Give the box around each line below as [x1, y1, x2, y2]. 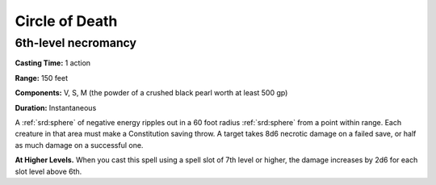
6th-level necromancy [15, 36, 137, 50]
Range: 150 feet [15, 73, 69, 82]
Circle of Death [15, 12, 118, 30]
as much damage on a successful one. [15, 140, 144, 149]
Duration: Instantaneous [15, 103, 97, 112]
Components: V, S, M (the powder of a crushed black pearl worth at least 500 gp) [15, 88, 288, 98]
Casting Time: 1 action [15, 58, 91, 68]
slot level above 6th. [15, 166, 82, 176]
